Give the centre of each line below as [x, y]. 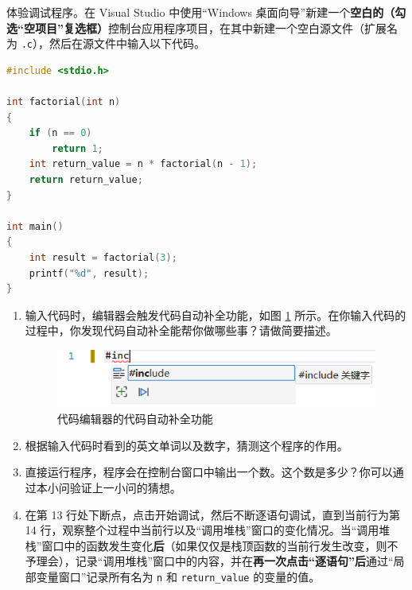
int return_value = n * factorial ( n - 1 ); [143, 164]
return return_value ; [86, 180]
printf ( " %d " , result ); [89, 273]
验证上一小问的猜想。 [125, 487]
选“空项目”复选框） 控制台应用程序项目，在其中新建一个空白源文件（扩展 [196, 27]
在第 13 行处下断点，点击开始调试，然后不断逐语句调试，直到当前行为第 [213, 514]
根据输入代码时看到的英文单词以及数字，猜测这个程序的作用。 [187, 445]
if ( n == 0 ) [60, 133]
